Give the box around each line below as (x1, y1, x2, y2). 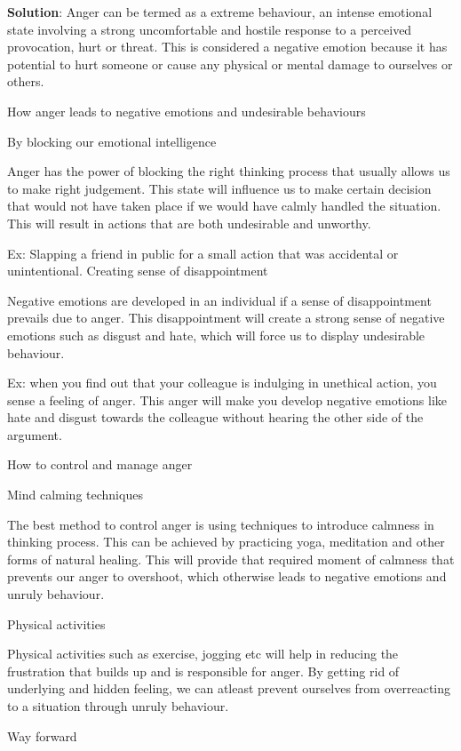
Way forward (7, 726, 77, 745)
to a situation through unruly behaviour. (7, 697, 229, 715)
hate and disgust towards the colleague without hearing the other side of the (7, 408, 424, 427)
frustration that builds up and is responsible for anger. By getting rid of (7, 661, 400, 680)
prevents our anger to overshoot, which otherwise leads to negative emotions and (7, 567, 447, 586)
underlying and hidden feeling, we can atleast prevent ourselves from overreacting (7, 679, 451, 698)
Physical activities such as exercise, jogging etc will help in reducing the (7, 644, 399, 663)
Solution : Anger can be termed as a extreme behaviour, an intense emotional (7, 3, 433, 20)
